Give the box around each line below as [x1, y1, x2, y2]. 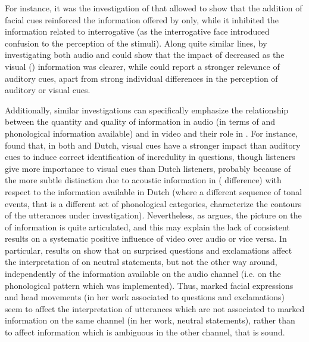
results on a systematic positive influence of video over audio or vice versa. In [5, 232, 287, 245]
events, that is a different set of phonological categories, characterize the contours [5, 197, 302, 209]
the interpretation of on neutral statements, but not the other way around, [5, 255, 277, 268]
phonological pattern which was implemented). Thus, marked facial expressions [5, 279, 294, 291]
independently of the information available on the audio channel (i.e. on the [5, 267, 281, 280]
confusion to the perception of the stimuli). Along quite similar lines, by [5, 36, 267, 49]
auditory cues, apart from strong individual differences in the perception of [5, 72, 278, 84]
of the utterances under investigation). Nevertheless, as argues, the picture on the [5, 209, 302, 221]
